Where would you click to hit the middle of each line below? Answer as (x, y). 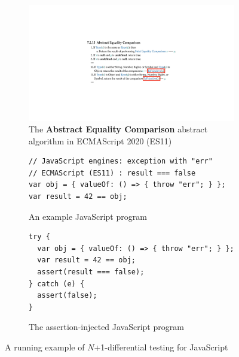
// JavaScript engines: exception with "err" (121, 161)
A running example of (45, 347)
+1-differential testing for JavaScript (161, 347)
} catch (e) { (57, 284)
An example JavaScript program (88, 216)
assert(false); (67, 296)
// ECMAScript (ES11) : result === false (112, 173)
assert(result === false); (91, 272)
